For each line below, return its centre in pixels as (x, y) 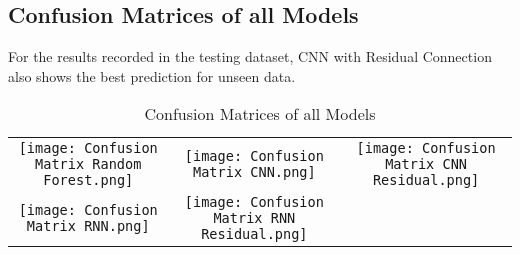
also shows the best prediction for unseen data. (152, 75)
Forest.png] (88, 180)
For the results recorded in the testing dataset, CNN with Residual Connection (250, 56)
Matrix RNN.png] (88, 226)
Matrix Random (88, 164)
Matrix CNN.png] (254, 172)
